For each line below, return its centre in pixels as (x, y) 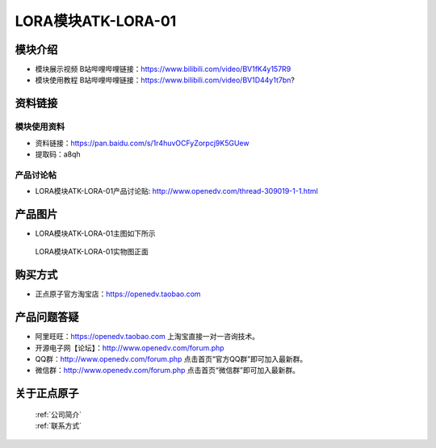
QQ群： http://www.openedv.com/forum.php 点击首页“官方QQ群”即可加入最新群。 (171, 359)
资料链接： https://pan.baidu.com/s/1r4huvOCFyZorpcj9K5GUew (142, 143)
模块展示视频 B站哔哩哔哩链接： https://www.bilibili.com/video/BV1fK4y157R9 (163, 69)
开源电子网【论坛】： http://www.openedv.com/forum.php (130, 348)
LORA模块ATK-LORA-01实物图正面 (92, 252)
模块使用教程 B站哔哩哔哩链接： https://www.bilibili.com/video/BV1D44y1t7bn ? (165, 80)
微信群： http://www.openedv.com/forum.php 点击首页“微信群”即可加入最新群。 (168, 371)
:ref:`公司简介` (59, 414)
